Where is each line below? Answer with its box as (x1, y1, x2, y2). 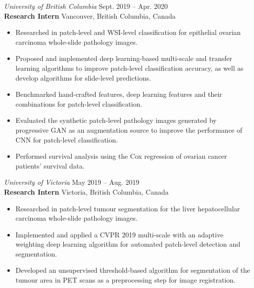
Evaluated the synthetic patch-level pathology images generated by (15, 115, 217, 125)
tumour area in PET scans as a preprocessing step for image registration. (15, 275, 236, 285)
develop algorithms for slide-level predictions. (15, 72, 151, 83)
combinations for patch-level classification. (15, 98, 142, 109)
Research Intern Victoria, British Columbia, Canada (4, 186, 169, 197)
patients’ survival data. (15, 160, 85, 171)
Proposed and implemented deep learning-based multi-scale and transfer (15, 53, 232, 63)
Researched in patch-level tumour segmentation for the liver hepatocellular (15, 203, 240, 213)
